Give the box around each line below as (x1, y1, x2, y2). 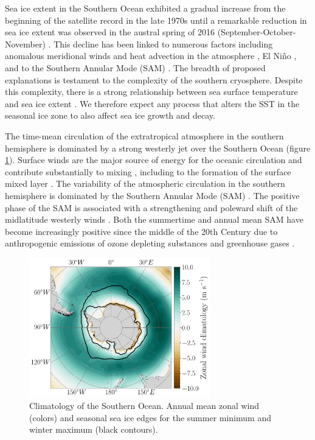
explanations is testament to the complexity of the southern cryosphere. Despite (5, 73, 303, 86)
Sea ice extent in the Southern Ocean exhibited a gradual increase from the (5, 2, 286, 14)
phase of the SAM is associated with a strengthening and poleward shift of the (5, 201, 298, 214)
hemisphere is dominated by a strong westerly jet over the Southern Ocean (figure (5, 141, 311, 154)
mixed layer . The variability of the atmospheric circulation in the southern (5, 177, 285, 190)
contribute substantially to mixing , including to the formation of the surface (5, 165, 291, 178)
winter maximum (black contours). (29, 423, 158, 436)
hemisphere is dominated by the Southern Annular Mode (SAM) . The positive (5, 189, 300, 201)
